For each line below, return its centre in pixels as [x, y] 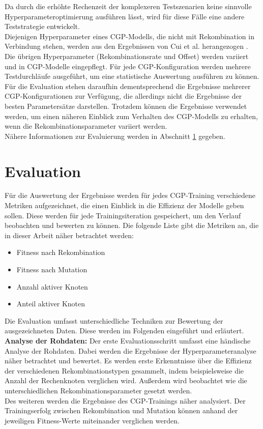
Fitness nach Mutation [52, 269]
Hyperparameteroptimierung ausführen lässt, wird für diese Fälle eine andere [125, 16]
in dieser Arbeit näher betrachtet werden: [69, 235]
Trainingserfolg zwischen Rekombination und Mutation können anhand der [121, 410]
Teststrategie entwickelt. [42, 26]
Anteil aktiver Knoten [51, 304]
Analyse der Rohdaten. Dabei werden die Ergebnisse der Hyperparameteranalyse [130, 350]
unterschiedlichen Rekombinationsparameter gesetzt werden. [98, 390]
